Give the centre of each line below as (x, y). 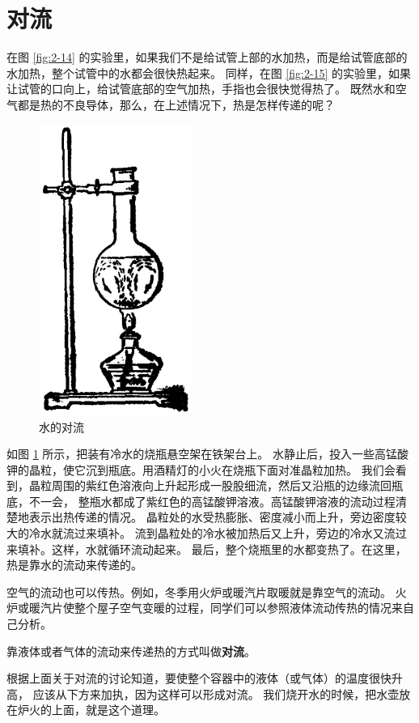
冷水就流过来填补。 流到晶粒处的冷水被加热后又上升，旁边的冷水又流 (212, 533)
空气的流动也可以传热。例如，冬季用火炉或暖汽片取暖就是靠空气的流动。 (199, 591)
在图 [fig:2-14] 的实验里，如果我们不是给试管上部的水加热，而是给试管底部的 (207, 57)
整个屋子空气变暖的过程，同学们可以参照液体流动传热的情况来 (238, 608)
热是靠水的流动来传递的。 (74, 565)
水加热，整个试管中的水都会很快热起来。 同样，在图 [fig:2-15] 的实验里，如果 (209, 72)
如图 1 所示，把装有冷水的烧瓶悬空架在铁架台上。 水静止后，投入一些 (190, 454)
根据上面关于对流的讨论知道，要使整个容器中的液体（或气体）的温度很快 (199, 678)
